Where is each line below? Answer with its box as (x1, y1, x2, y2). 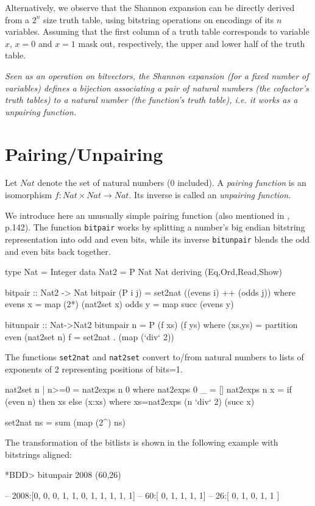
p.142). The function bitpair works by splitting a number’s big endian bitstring (5, 221, 305, 233)
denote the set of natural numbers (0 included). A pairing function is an (37, 176, 306, 189)
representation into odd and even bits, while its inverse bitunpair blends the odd (5, 232, 310, 245)
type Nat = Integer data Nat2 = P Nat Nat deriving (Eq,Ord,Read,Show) (5, 265, 282, 278)
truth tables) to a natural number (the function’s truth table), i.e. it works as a (5, 93, 298, 106)
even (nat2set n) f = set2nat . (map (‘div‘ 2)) (5, 330, 174, 343)
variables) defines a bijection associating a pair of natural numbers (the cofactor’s (5, 81, 309, 94)
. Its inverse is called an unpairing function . (129, 188, 291, 201)
